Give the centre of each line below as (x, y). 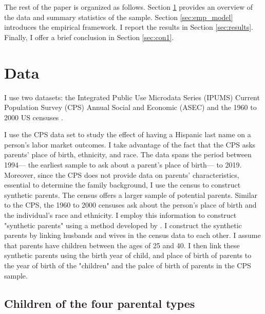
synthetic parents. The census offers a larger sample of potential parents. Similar (131, 195)
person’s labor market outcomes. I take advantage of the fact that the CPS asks (130, 144)
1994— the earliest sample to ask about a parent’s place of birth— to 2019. (123, 165)
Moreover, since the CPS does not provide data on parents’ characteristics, (122, 174)
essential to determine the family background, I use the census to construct (122, 185)
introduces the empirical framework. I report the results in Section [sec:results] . (129, 27)
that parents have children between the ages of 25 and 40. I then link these (122, 245)
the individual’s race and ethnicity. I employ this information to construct (120, 215)
